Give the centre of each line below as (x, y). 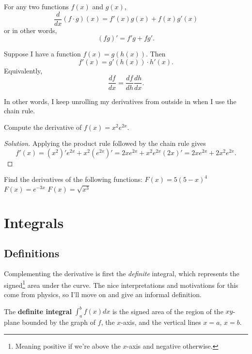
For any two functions (36, 6)
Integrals (34, 222)
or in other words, (31, 30)
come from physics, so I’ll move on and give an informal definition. (103, 294)
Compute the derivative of (43, 127)
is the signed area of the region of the (168, 311)
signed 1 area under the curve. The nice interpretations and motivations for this (121, 284)
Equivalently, (23, 70)
